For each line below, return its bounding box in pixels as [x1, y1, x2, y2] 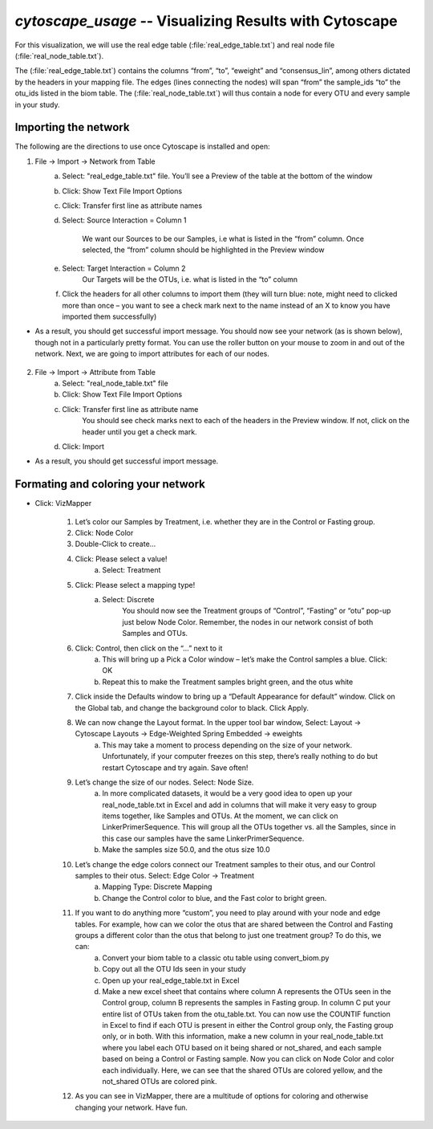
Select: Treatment [102, 565, 161, 575]
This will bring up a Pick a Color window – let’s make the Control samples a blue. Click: [102, 654, 388, 664]
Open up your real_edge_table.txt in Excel [102, 976, 240, 985]
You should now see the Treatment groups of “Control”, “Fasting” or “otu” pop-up [122, 606, 391, 616]
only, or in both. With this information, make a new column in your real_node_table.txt [102, 1032, 384, 1041]
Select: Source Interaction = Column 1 [62, 215, 188, 225]
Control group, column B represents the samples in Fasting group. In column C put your [102, 998, 391, 1008]
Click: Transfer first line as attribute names [62, 201, 203, 210]
